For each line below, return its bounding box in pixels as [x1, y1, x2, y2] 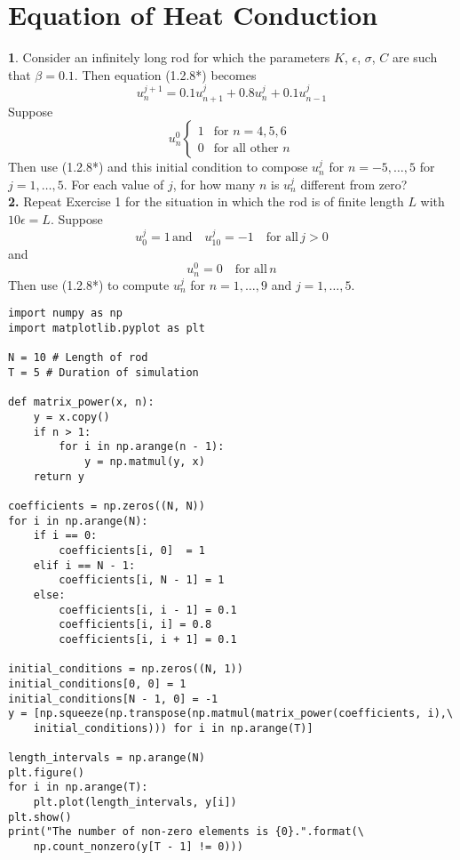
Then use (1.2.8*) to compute [8, 275, 170, 293]
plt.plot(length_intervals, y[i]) [33, 796, 237, 809]
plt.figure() [8, 766, 84, 779]
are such [392, 48, 438, 67]
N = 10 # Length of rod [8, 351, 148, 365]
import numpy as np [8, 307, 123, 320]
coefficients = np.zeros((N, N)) [8, 500, 205, 512]
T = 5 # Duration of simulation [8, 366, 199, 380]
